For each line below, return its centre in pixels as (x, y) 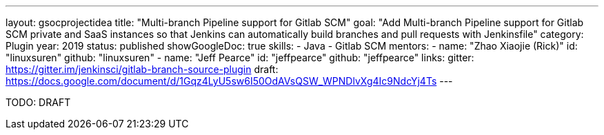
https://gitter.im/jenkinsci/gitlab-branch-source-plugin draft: (142, 69)
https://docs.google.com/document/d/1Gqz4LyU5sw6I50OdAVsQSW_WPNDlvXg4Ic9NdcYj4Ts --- (229, 81)
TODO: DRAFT (38, 102)
